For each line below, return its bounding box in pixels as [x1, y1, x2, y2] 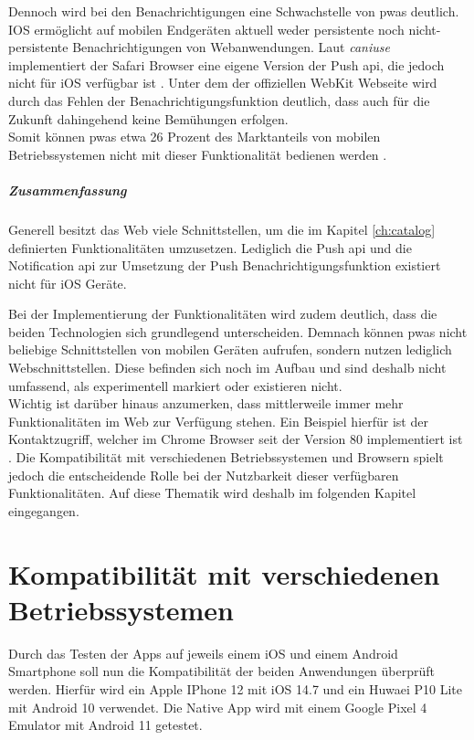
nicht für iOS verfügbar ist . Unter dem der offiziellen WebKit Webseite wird [8, 73, 437, 92]
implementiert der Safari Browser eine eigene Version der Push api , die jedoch [8, 55, 445, 74]
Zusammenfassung [8, 180, 127, 199]
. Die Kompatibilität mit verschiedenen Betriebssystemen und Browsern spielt [8, 448, 444, 467]
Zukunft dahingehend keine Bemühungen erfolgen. [8, 109, 289, 128]
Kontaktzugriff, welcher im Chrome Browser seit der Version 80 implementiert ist [8, 429, 463, 449]
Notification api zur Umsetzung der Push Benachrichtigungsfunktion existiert [8, 256, 441, 275]
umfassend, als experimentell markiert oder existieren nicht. [8, 375, 342, 395]
